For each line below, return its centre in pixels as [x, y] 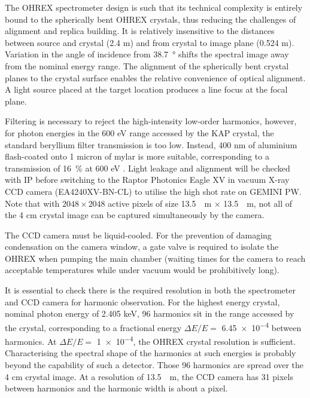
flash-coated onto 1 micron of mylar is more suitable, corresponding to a [137, 156]
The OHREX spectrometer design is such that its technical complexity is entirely [154, 7]
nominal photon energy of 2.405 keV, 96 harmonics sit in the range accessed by [150, 313]
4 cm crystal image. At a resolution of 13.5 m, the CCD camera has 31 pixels [149, 376]
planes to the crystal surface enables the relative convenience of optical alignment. [155, 77]
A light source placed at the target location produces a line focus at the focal [146, 89]
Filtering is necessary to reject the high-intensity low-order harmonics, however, [151, 121]
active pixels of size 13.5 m [160, 203]
